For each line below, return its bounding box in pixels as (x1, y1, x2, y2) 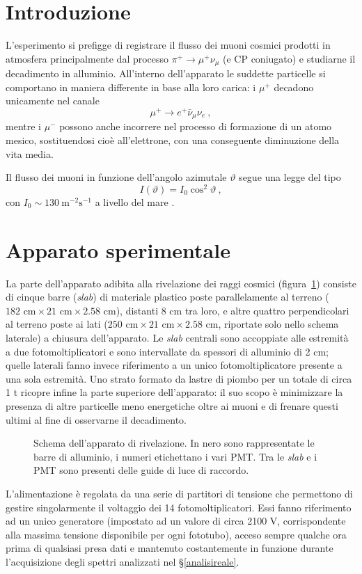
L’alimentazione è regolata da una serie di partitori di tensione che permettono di (6, 486, 353, 500)
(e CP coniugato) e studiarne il (223, 51, 356, 65)
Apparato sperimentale (6, 235, 230, 264)
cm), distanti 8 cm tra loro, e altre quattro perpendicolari (103, 303, 349, 317)
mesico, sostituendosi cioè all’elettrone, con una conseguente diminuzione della (6, 133, 340, 148)
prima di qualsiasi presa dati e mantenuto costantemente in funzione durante (6, 541, 333, 555)
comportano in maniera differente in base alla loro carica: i (6, 79, 256, 94)
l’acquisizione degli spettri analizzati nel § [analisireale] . (6, 554, 239, 568)
